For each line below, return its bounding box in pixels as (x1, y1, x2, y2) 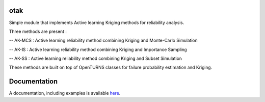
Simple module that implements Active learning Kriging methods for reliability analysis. (9, 20, 184, 25)
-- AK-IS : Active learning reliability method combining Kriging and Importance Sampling (9, 47, 187, 52)
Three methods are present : (9, 28, 67, 34)
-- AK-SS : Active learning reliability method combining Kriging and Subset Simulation (9, 55, 182, 61)
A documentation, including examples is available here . (9, 90, 121, 96)
